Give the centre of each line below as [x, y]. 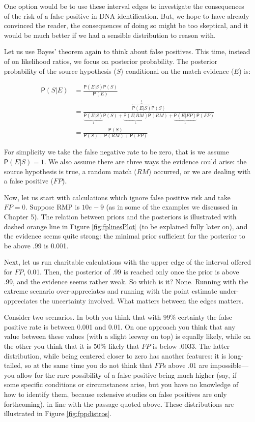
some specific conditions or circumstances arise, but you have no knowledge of [121, 384]
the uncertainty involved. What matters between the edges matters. [142, 300]
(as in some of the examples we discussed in [172, 207]
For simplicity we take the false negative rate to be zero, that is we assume [116, 152]
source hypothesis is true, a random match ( [71, 171]
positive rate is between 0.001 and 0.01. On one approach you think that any [120, 326]
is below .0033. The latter [191, 346]
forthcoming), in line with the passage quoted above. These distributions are [119, 404]
